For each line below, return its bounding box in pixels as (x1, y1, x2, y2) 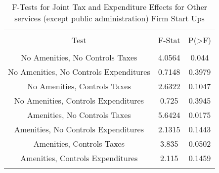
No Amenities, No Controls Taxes (21, 52, 137, 63)
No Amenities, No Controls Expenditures (8, 66, 150, 77)
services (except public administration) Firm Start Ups (14, 12, 205, 24)
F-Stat (158, 34, 180, 46)
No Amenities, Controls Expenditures (14, 95, 144, 106)
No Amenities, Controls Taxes (27, 80, 131, 92)
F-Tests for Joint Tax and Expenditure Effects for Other (11, 1, 208, 12)
